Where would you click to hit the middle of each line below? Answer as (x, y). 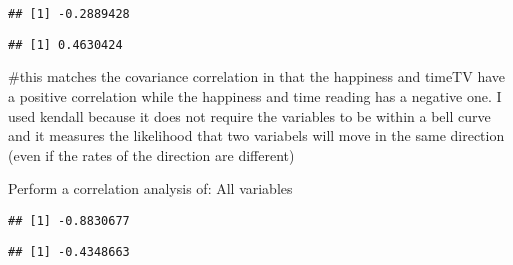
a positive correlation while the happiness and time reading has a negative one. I (255, 95)
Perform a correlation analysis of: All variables (150, 188)
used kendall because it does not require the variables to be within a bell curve (249, 115)
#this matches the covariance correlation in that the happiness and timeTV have (256, 76)
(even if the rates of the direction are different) (151, 154)
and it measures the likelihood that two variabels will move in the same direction (256, 135)
